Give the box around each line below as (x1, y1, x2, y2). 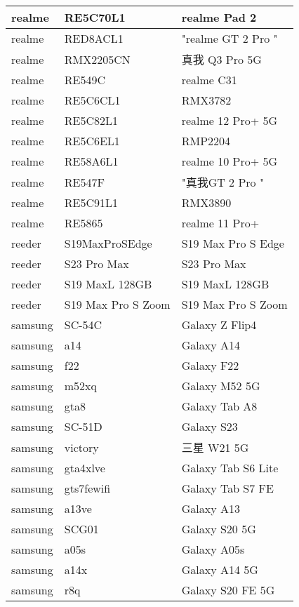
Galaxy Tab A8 (181, 398, 258, 414)
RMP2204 (181, 133, 231, 149)
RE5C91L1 (64, 194, 118, 211)
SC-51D (64, 418, 102, 434)
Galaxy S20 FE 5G (181, 582, 275, 598)
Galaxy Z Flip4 (181, 316, 257, 333)
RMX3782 (181, 92, 232, 108)
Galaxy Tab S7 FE (181, 480, 274, 496)
